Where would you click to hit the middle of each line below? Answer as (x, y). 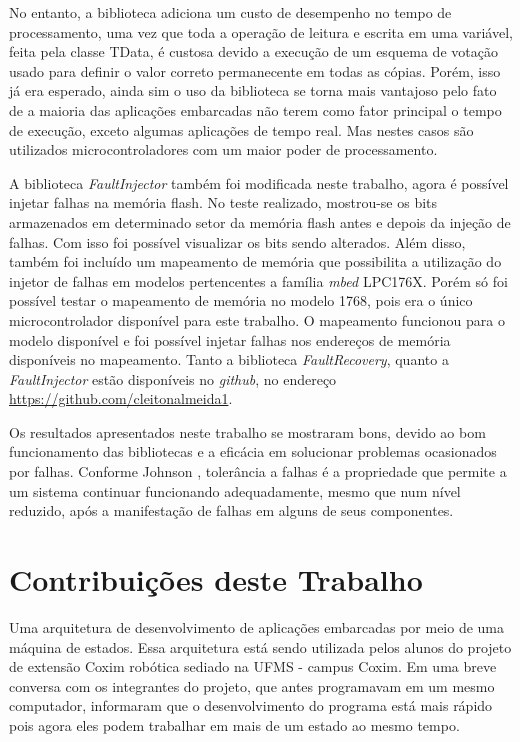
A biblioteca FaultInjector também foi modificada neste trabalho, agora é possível (259, 182)
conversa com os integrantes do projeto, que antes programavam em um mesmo (252, 685)
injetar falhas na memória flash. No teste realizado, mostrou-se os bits (223, 202)
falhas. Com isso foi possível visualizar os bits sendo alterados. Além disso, (237, 241)
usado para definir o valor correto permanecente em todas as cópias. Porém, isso (255, 70)
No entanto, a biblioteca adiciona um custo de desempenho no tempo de (230, 12)
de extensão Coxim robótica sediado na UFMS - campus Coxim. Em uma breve (253, 666)
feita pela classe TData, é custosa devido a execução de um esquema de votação (253, 51)
